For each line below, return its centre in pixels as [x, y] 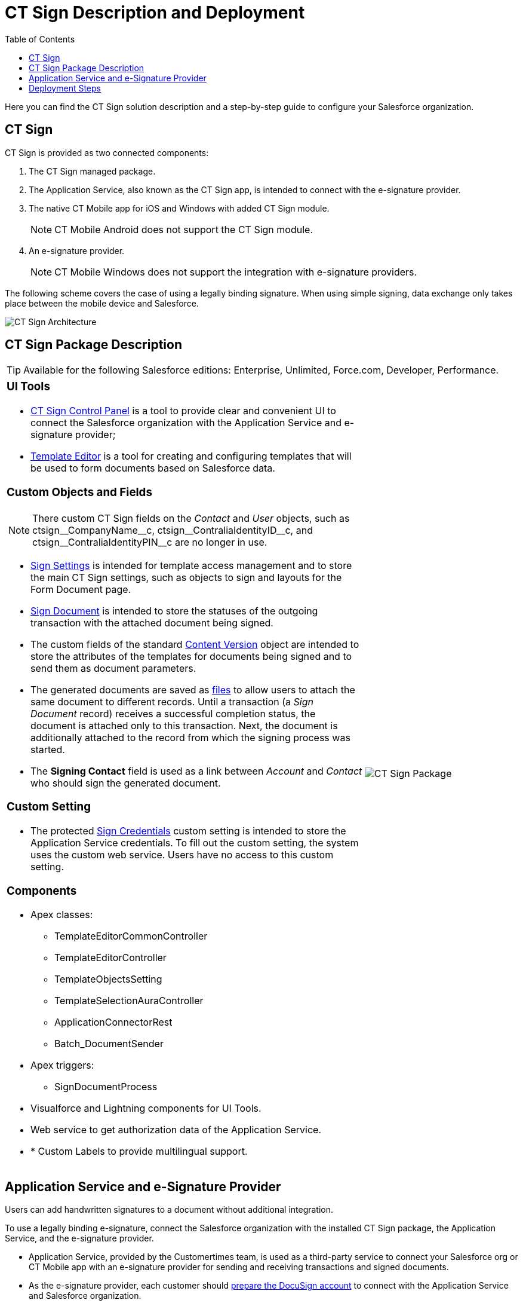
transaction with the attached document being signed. [152, 623]
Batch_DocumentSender [109, 1044]
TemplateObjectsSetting [108, 979]
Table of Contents [40, 39]
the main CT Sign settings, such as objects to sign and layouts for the [186, 577]
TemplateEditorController [110, 958]
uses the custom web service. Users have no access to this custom [182, 855]
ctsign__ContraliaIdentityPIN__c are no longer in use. [150, 542]
